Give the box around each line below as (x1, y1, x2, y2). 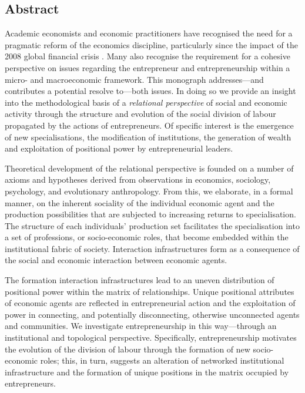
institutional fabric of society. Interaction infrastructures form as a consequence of (5, 242, 300, 254)
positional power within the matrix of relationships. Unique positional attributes (5, 285, 294, 297)
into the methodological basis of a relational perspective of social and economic (5, 96, 287, 108)
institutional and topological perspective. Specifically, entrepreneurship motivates (5, 331, 297, 344)
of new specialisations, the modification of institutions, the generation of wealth (5, 130, 291, 143)
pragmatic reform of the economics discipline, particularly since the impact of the (5, 38, 298, 51)
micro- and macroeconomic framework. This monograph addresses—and (5, 73, 264, 85)
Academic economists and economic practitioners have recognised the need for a (5, 27, 293, 39)
